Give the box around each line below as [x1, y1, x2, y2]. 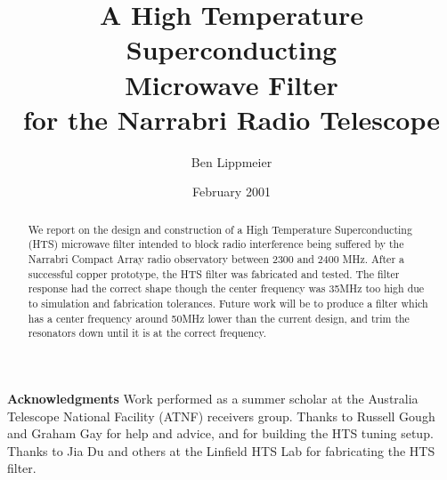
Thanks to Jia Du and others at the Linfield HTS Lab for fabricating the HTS [7, 441, 435, 460]
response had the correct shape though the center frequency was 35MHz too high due [28, 281, 425, 296]
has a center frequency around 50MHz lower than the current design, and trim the [28, 310, 410, 325]
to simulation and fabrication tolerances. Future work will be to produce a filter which [28, 295, 428, 310]
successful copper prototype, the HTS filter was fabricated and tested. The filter [28, 266, 400, 281]
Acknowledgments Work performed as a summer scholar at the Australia [7, 388, 419, 407]
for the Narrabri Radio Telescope [23, 100, 440, 137]
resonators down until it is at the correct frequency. [28, 325, 267, 340]
